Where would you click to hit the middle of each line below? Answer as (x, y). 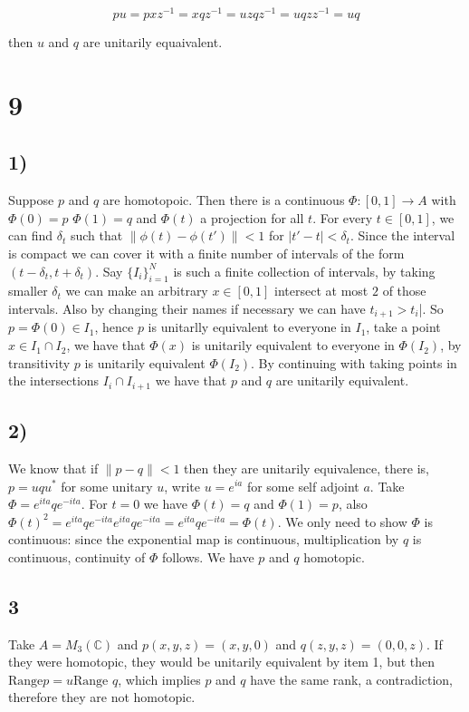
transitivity (39, 362)
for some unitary (107, 486)
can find (31, 235)
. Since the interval (402, 235)
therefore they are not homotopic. (102, 697)
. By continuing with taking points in (354, 362)
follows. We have (208, 556)
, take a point (403, 327)
